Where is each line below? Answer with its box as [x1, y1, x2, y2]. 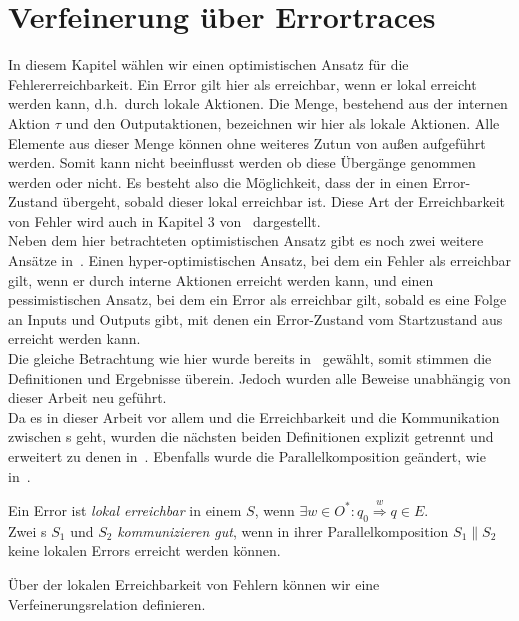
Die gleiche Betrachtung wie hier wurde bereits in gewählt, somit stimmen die [8, 348, 492, 369]
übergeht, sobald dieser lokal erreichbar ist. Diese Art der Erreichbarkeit [62, 191, 506, 212]
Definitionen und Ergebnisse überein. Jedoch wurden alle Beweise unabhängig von [8, 367, 511, 388]
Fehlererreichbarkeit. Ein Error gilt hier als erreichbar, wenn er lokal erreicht [8, 73, 477, 94]
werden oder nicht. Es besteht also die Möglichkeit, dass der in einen [8, 171, 428, 192]
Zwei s [8, 520, 47, 541]
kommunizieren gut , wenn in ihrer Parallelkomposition [117, 520, 449, 541]
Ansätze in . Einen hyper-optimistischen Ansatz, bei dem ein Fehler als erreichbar [8, 250, 512, 271]
